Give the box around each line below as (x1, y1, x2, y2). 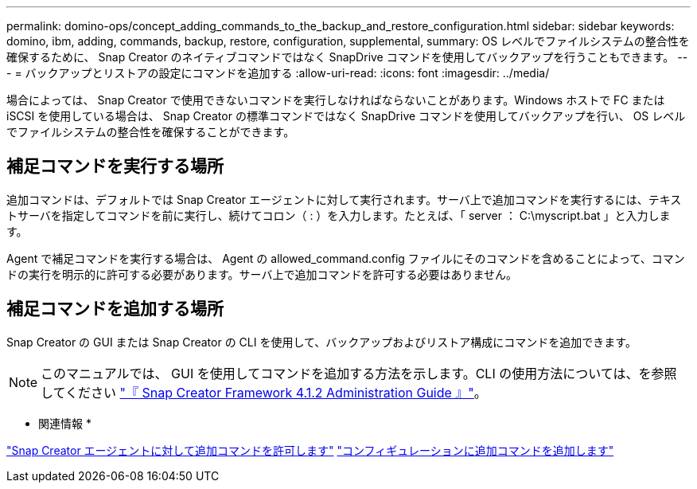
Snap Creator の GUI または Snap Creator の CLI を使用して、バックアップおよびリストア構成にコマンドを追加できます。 (6, 334, 637, 349)
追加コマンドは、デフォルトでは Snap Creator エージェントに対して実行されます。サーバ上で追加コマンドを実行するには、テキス (6, 192, 682, 206)
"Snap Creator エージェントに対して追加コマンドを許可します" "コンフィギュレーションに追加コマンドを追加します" (6, 443, 614, 457)
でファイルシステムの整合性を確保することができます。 (6, 125, 295, 139)
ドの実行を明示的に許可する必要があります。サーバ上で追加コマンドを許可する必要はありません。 (6, 267, 518, 281)
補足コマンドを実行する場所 (6, 156, 224, 177)
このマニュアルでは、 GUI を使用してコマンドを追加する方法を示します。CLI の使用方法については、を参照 (41, 365, 677, 381)
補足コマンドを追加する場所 (6, 299, 224, 319)
